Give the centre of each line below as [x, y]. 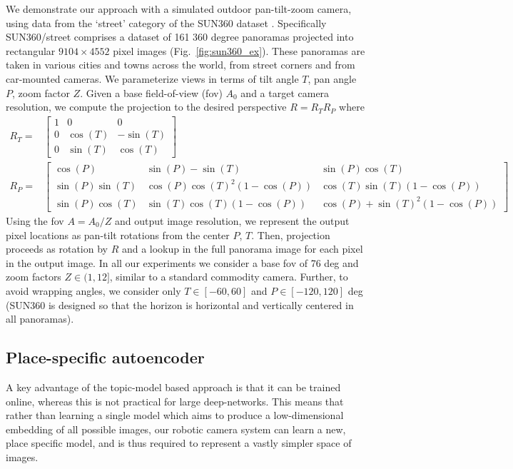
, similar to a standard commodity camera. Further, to [229, 277]
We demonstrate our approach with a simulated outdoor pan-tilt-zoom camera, [179, 9]
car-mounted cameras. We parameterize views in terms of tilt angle [152, 78]
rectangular [31, 50]
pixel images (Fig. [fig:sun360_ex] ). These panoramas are [239, 50]
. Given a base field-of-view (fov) [151, 92]
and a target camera [285, 92]
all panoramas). [40, 319]
